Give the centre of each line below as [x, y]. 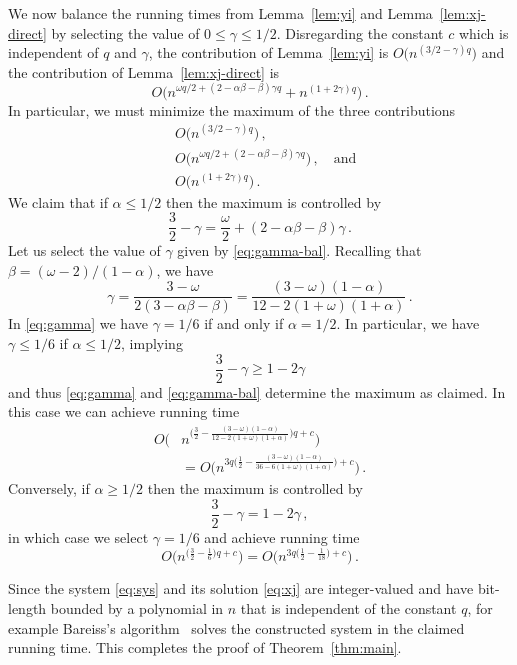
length [27, 608]
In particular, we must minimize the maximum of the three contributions [232, 109]
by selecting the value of [125, 32]
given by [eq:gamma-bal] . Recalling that [299, 250]
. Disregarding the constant [360, 32]
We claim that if [58, 201]
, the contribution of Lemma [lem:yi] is [268, 52]
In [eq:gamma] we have [78, 323]
